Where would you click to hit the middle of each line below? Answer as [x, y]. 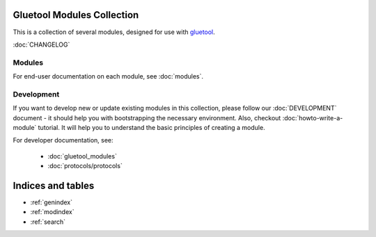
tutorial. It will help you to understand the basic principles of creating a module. [151, 127]
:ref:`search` [48, 222]
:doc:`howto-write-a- [313, 117]
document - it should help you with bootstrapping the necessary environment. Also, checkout [147, 117]
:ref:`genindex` [52, 202]
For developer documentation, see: [63, 140]
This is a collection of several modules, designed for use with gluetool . [114, 32]
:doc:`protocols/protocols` [85, 166]
